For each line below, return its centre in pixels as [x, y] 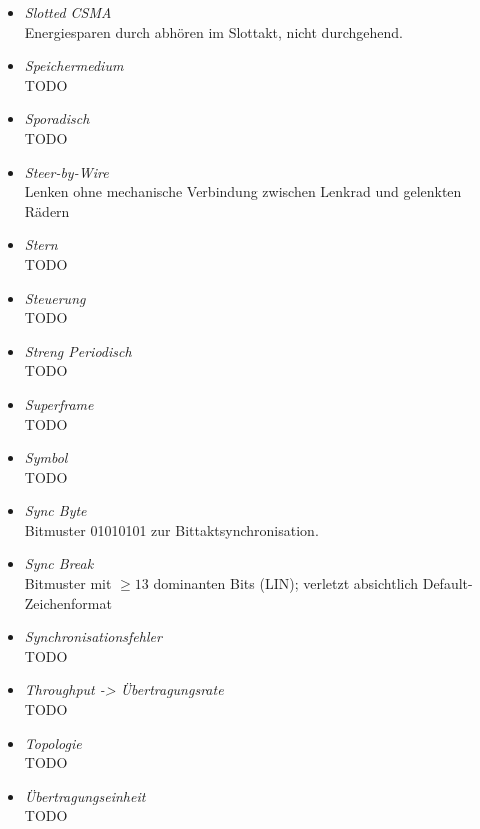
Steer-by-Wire [66, 171]
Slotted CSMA [68, 12]
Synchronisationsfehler [93, 636]
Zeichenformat [68, 602]
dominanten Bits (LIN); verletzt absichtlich [286, 583]
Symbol [46, 457]
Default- [447, 583]
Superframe [59, 403]
